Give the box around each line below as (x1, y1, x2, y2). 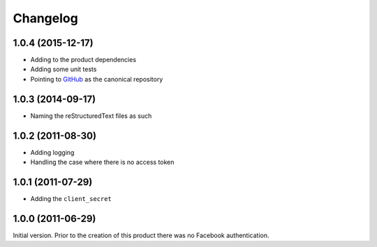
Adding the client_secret (30, 194, 112, 202)
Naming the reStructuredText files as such (30, 112, 152, 120)
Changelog (13, 10, 78, 26)
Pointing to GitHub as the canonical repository (30, 75, 163, 83)
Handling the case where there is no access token (30, 158, 175, 167)
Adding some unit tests (30, 65, 97, 73)
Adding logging (30, 148, 75, 156)
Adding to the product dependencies (30, 56, 136, 64)
